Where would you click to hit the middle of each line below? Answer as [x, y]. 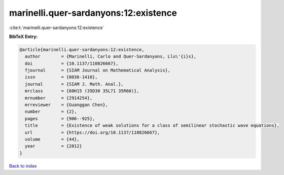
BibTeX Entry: [23, 36]
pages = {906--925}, [60, 119]
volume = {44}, [52, 139]
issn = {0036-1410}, [61, 77]
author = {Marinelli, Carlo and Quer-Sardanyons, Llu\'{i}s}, [111, 56]
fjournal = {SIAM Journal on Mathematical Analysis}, [98, 70]
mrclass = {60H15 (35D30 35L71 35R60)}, [82, 91]
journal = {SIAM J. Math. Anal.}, [74, 84]
